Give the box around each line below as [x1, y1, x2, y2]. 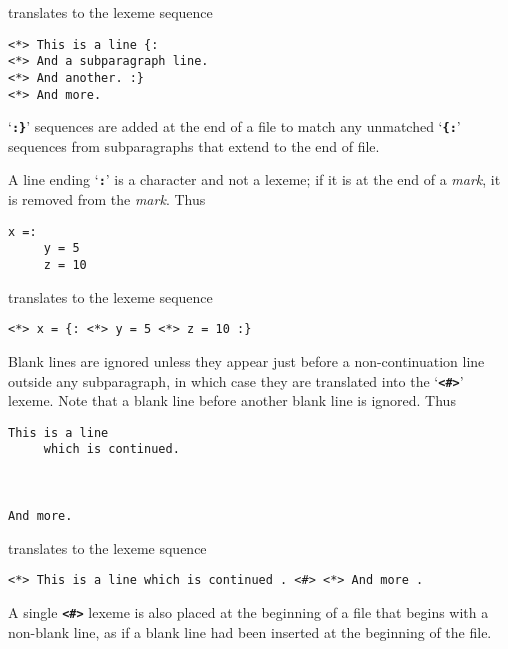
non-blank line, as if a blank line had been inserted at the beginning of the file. [8, 621, 492, 642]
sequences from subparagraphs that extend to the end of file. [8, 135, 380, 156]
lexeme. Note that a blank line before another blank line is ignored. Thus [8, 390, 456, 411]
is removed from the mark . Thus [8, 189, 206, 210]
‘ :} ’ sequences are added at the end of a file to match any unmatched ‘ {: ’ [8, 116, 461, 137]
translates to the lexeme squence [8, 537, 207, 558]
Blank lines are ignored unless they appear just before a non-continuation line [8, 350, 485, 371]
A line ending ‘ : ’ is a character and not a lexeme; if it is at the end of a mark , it [8, 169, 501, 190]
